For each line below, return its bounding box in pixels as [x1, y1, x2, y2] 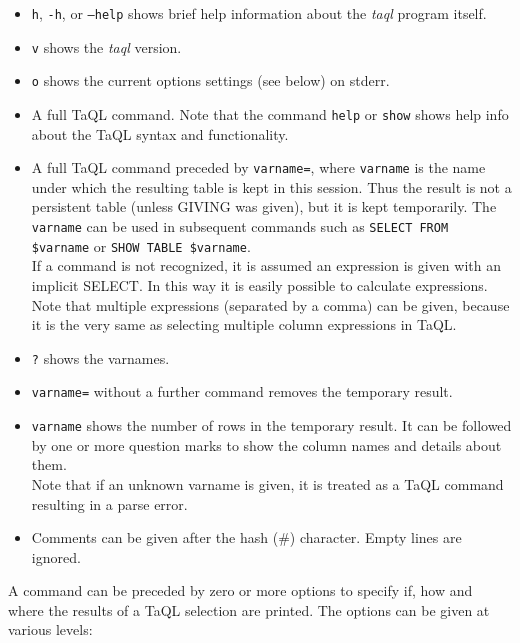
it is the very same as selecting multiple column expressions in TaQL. [31, 314, 457, 335]
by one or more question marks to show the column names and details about [31, 434, 502, 455]
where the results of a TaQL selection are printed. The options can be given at [8, 599, 490, 620]
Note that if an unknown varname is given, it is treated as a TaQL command [31, 473, 504, 494]
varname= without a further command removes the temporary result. [31, 381, 453, 402]
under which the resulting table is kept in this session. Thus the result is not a [31, 176, 512, 197]
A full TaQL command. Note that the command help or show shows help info [31, 103, 509, 124]
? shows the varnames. [31, 347, 170, 368]
